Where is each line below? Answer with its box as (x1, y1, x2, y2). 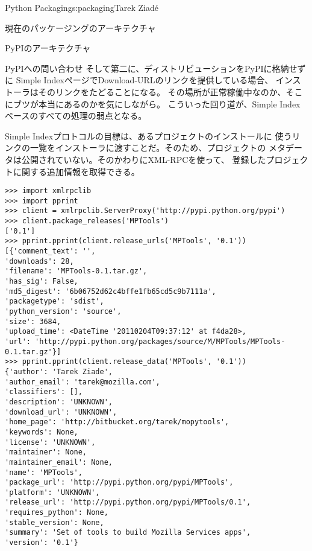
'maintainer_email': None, (5, 457, 113, 467)
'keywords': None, (5, 427, 78, 436)
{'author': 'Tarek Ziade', (5, 367, 113, 376)
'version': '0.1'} (5, 538, 78, 547)
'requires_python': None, (5, 508, 108, 517)
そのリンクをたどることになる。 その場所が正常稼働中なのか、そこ (38, 85, 303, 98)
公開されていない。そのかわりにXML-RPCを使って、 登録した (21, 153, 266, 165)
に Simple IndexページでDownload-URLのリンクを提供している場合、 (5, 74, 273, 86)
